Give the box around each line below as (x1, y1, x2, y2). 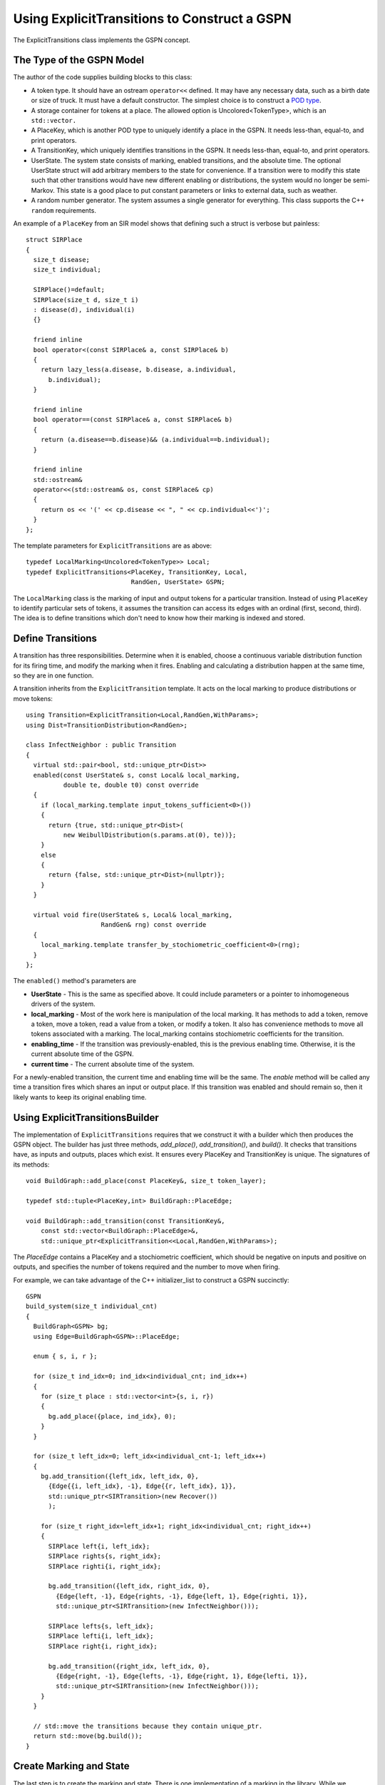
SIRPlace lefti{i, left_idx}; (48, 1632, 154, 1640)
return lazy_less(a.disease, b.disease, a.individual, (40, 366, 237, 374)
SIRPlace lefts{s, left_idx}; (48, 1621, 154, 1630)
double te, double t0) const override (63, 780, 199, 789)
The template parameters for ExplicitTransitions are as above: (13, 541, 212, 550)
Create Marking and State (13, 1760, 130, 1772)
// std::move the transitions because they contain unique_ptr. (33, 1721, 263, 1730)
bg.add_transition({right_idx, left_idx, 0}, (48, 1662, 210, 1670)
